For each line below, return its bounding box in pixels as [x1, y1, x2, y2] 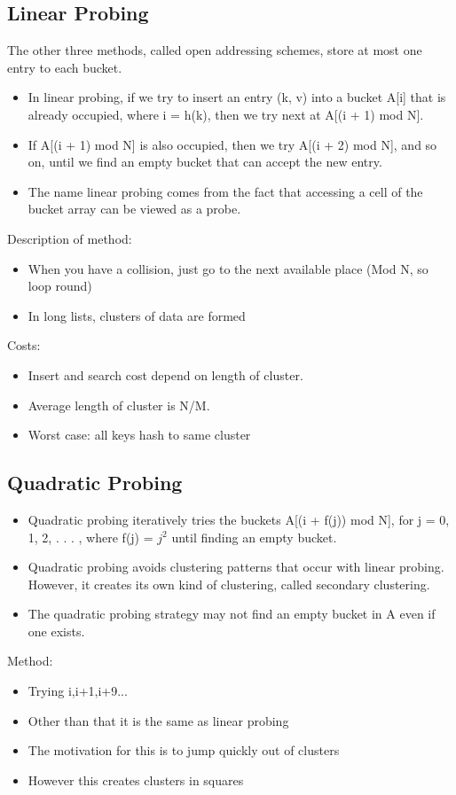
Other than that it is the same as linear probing [28, 711, 289, 729]
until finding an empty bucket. [171, 527, 337, 546]
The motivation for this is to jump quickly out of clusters [28, 741, 340, 760]
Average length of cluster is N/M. [28, 395, 210, 414]
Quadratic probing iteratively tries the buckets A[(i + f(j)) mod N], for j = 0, [28, 510, 450, 528]
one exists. [28, 621, 85, 640]
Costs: [7, 336, 41, 355]
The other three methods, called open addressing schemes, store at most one [7, 41, 422, 59]
